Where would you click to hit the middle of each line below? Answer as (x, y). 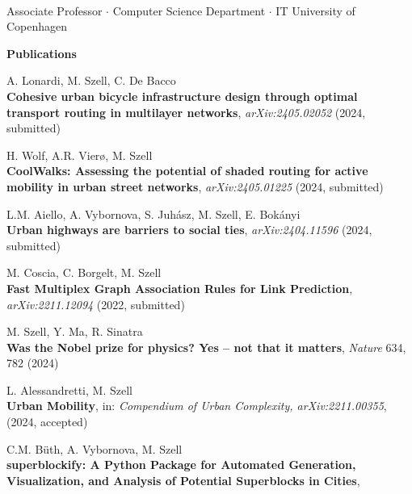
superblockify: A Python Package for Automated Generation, (181, 465)
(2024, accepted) (47, 422)
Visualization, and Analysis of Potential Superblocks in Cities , (183, 480)
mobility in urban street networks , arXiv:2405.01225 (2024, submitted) (195, 186)
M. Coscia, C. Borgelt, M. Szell (84, 272)
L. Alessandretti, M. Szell (69, 389)
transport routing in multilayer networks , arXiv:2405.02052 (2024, (186, 112)
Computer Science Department (189, 10)
